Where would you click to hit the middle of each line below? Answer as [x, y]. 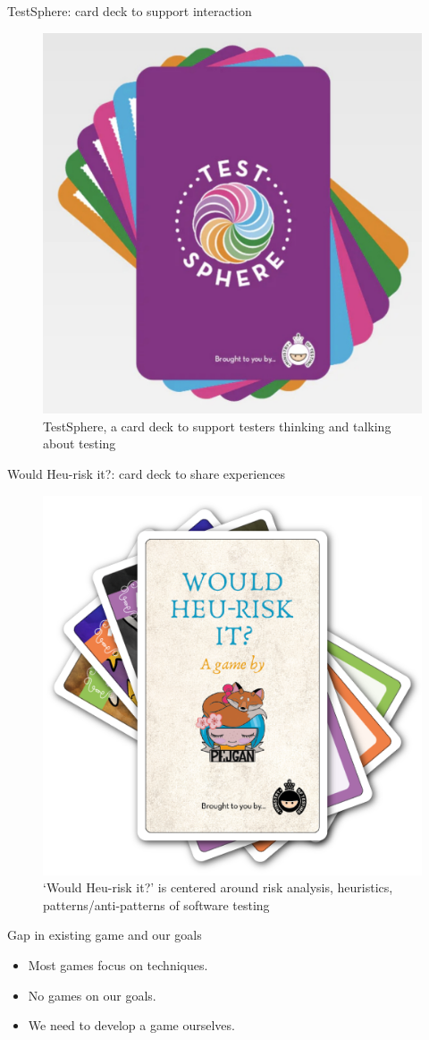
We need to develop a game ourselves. [131, 1025]
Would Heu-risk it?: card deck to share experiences [147, 474]
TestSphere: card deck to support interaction [130, 11]
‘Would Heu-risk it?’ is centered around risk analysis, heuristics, [218, 887]
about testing [80, 443]
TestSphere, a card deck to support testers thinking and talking [217, 426]
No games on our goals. [92, 995]
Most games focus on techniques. [118, 965]
